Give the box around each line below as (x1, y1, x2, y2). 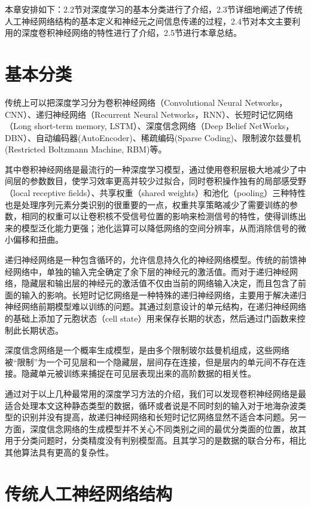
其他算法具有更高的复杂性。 (5, 445, 114, 458)
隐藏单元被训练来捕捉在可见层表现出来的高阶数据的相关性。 (21, 367, 256, 380)
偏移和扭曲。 (13, 233, 63, 246)
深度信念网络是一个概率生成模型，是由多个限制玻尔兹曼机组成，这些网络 (5, 344, 289, 356)
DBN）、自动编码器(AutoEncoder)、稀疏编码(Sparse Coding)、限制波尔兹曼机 (5, 131, 301, 143)
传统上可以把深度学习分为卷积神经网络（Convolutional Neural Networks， (5, 96, 288, 108)
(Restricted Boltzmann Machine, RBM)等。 (5, 143, 167, 155)
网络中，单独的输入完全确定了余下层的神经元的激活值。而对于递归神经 (13, 265, 289, 277)
